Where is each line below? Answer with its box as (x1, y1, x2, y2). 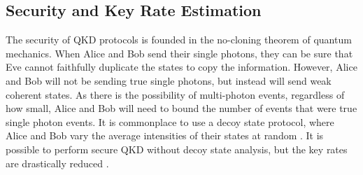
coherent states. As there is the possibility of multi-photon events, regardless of (6, 87, 345, 101)
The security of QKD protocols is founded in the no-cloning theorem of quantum (6, 32, 352, 47)
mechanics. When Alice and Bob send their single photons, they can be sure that (6, 45, 353, 60)
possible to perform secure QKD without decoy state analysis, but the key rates (6, 141, 348, 156)
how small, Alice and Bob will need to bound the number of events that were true (6, 101, 357, 115)
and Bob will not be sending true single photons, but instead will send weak (6, 73, 332, 87)
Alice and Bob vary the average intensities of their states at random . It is (6, 128, 324, 143)
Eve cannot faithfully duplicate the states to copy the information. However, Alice (6, 59, 357, 74)
